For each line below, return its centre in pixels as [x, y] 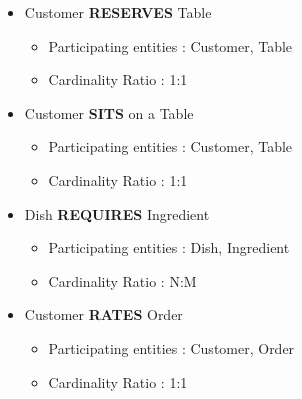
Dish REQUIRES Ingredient [117, 213]
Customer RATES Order [103, 314]
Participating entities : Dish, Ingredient [169, 247]
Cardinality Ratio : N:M [122, 280]
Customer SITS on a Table [109, 112]
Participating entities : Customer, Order [171, 347]
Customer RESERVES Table [118, 12]
